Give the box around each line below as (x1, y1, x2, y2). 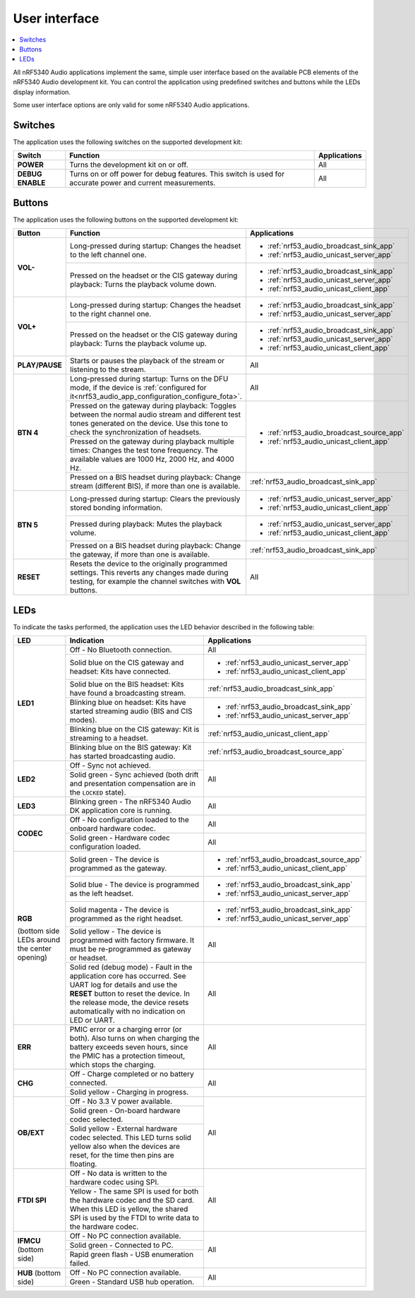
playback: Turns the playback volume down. (69, 280, 217, 290)
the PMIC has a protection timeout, (69, 1051, 186, 1061)
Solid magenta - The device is (69, 905, 169, 915)
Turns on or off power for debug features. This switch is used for (69, 169, 285, 179)
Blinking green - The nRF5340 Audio (69, 797, 192, 806)
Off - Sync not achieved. (69, 761, 151, 770)
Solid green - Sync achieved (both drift (69, 770, 199, 780)
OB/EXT (17, 1128, 45, 1137)
